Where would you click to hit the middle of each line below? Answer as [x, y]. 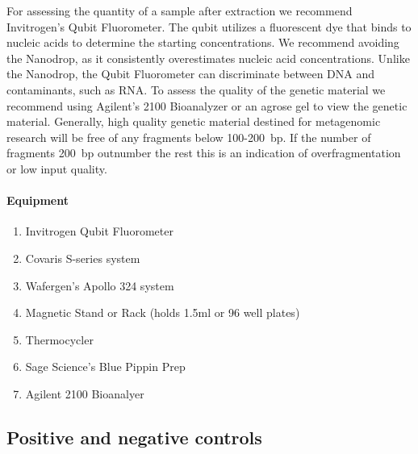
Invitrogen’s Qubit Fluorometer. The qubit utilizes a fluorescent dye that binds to [209, 26]
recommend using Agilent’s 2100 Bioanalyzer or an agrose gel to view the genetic [207, 105]
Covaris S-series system [83, 258]
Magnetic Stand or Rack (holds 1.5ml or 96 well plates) [163, 312]
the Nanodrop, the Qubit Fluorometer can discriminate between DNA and [191, 74]
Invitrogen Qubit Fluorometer [99, 231]
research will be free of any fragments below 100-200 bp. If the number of [189, 137]
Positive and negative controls [134, 437]
